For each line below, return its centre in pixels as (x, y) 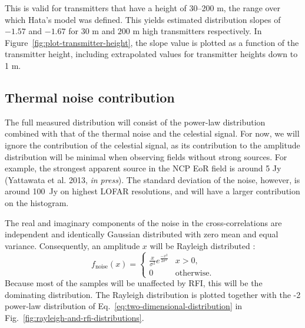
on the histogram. (37, 202)
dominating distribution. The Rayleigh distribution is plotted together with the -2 (153, 294)
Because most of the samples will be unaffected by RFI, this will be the (134, 283)
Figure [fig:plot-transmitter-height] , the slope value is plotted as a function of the (152, 42)
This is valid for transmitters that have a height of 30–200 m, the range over (142, 8)
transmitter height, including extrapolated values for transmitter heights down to (151, 54)
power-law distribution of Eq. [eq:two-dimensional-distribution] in (124, 306)
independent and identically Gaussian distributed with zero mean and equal (142, 234)
